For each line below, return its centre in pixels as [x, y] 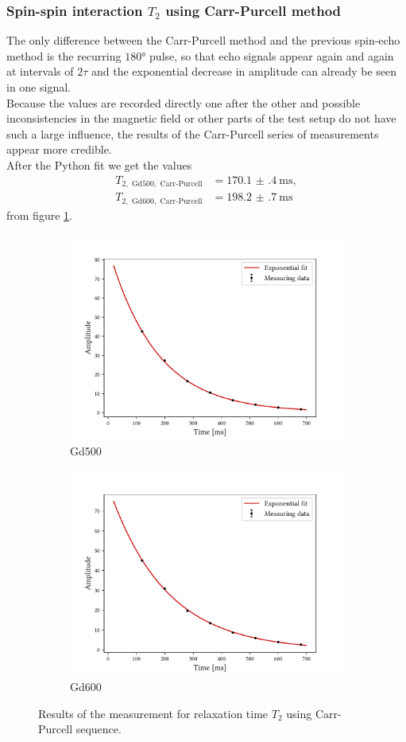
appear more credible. [59, 149]
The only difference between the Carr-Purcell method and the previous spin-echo [203, 40]
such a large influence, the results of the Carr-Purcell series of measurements [193, 133]
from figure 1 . [39, 215]
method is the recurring [64, 55]
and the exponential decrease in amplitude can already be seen [244, 71]
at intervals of [40, 71]
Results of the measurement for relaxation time [153, 713]
